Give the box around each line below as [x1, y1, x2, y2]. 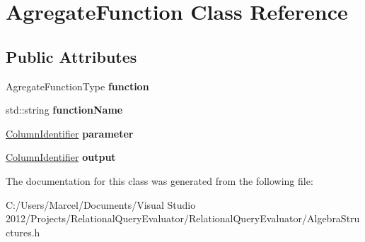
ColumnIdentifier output [6, 150, 116, 164]
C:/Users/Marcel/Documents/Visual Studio [6, 197, 196, 212]
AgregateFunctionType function [6, 78, 149, 93]
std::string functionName [6, 102, 123, 117]
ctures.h [6, 224, 40, 239]
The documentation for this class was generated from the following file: [6, 173, 313, 188]
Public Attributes [6, 45, 137, 67]
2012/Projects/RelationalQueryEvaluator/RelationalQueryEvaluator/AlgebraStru [6, 211, 360, 226]
